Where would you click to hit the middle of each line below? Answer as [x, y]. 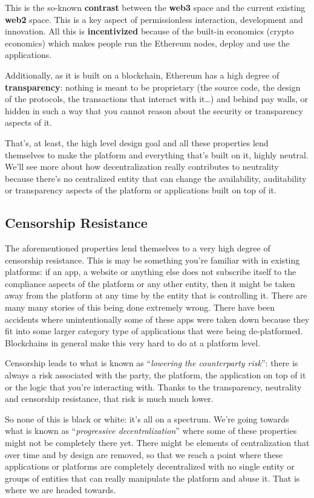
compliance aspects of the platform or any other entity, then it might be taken [150, 283]
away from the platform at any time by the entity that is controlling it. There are [156, 295]
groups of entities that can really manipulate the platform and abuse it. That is [152, 478]
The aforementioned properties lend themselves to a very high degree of [138, 248]
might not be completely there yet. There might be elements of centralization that [157, 443]
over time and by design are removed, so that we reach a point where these [144, 454]
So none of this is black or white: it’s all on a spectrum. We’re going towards [147, 419]
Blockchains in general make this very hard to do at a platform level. [133, 342]
